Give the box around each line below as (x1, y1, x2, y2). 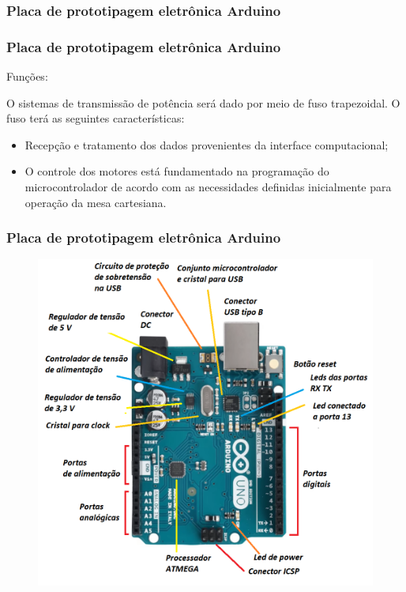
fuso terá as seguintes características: (6, 110, 185, 126)
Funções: (6, 68, 48, 85)
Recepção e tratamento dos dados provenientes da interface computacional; (24, 136, 389, 153)
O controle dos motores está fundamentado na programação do (24, 163, 329, 179)
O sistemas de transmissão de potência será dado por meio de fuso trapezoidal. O (6, 94, 400, 111)
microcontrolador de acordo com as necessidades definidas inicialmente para (24, 179, 392, 195)
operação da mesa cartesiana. (24, 194, 167, 210)
